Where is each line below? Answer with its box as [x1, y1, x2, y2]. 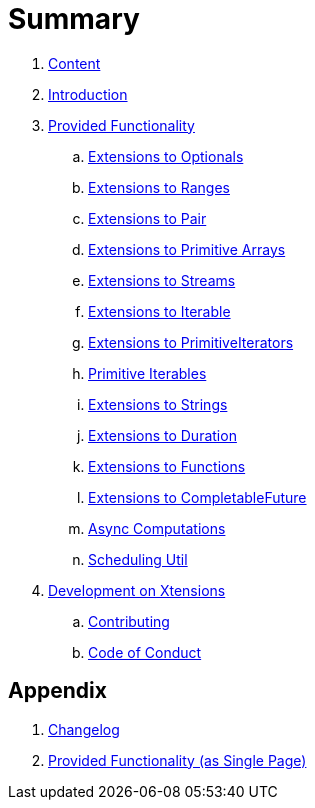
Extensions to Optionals [88, 147, 244, 165]
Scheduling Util [88, 550, 188, 568]
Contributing [88, 612, 170, 630]
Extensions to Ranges [88, 178, 230, 196]
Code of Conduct [88, 643, 202, 661]
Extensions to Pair [88, 209, 207, 227]
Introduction [48, 85, 128, 103]
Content [48, 54, 101, 72]
